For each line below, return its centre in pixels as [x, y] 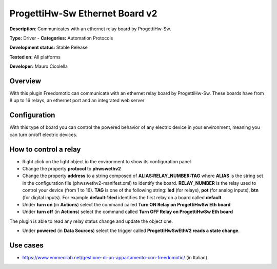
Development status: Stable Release [49, 47]
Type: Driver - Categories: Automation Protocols [61, 38]
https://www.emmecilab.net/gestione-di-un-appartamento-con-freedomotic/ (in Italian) [115, 258]
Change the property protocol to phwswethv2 [72, 169]
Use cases [26, 245]
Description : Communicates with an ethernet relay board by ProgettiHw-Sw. [90, 29]
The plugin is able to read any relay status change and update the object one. [91, 221]
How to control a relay [45, 149]
